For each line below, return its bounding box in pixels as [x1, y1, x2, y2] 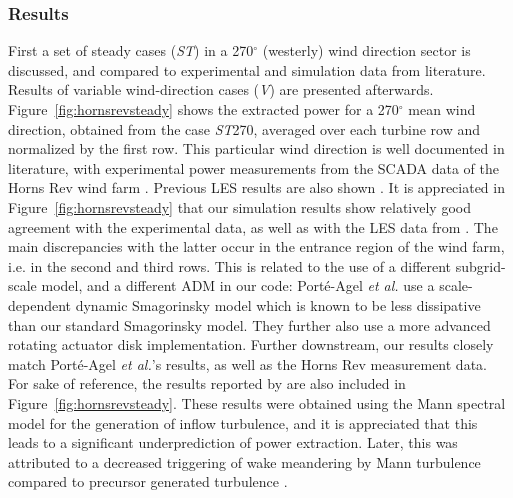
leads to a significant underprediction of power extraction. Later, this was [8, 432, 458, 453]
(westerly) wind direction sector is [262, 40, 471, 61]
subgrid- [455, 255, 506, 276]
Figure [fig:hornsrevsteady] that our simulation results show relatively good [8, 196, 471, 217]
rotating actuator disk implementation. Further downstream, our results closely [8, 334, 494, 355]
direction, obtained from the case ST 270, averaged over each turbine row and [8, 118, 481, 139]
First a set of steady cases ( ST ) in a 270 [8, 40, 254, 61]
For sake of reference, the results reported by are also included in [8, 373, 406, 394]
